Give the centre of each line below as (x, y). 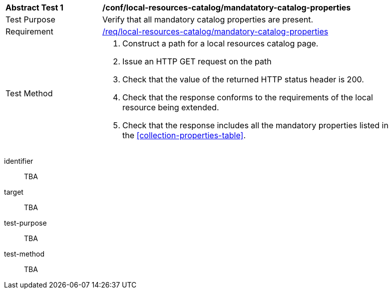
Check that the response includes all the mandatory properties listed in (255, 125)
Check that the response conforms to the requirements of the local (248, 97)
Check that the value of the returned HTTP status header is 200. (243, 79)
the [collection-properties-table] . (184, 135)
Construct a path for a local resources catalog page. (220, 43)
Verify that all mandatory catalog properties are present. (208, 19)
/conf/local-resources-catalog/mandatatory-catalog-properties (227, 7)
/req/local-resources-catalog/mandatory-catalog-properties (215, 31)
